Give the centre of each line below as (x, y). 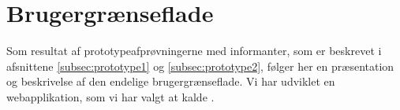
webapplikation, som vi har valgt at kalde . (110, 96)
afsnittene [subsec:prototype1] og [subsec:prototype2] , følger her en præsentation (200, 66)
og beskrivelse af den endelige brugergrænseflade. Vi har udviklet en (171, 81)
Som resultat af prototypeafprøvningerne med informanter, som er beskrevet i (194, 51)
